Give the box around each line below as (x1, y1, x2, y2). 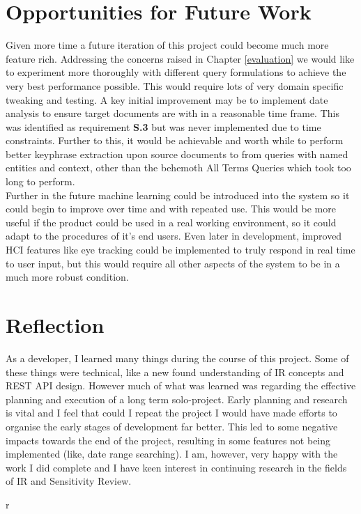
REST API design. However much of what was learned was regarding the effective (6, 378, 356, 393)
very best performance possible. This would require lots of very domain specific (6, 78, 344, 93)
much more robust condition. (6, 270, 129, 284)
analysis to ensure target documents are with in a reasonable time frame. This (6, 106, 339, 120)
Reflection (6, 311, 105, 338)
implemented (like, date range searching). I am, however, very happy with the (6, 446, 338, 461)
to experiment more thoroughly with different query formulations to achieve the (6, 65, 346, 79)
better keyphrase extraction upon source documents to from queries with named (6, 146, 348, 161)
